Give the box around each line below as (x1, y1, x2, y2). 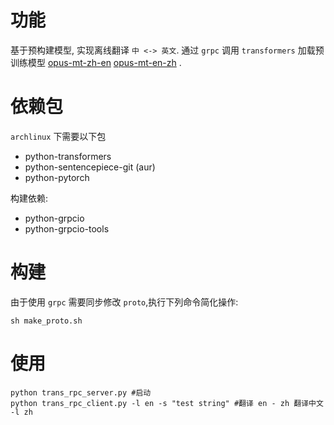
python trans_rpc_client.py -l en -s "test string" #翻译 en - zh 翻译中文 (10, 398, 324, 408)
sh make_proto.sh (10, 316, 83, 326)
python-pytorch (24, 171, 90, 183)
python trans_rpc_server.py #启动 (10, 387, 152, 398)
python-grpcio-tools (24, 222, 110, 235)
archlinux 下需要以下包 (10, 130, 107, 142)
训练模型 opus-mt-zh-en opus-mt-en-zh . (10, 56, 182, 68)
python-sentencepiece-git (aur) (24, 161, 156, 173)
